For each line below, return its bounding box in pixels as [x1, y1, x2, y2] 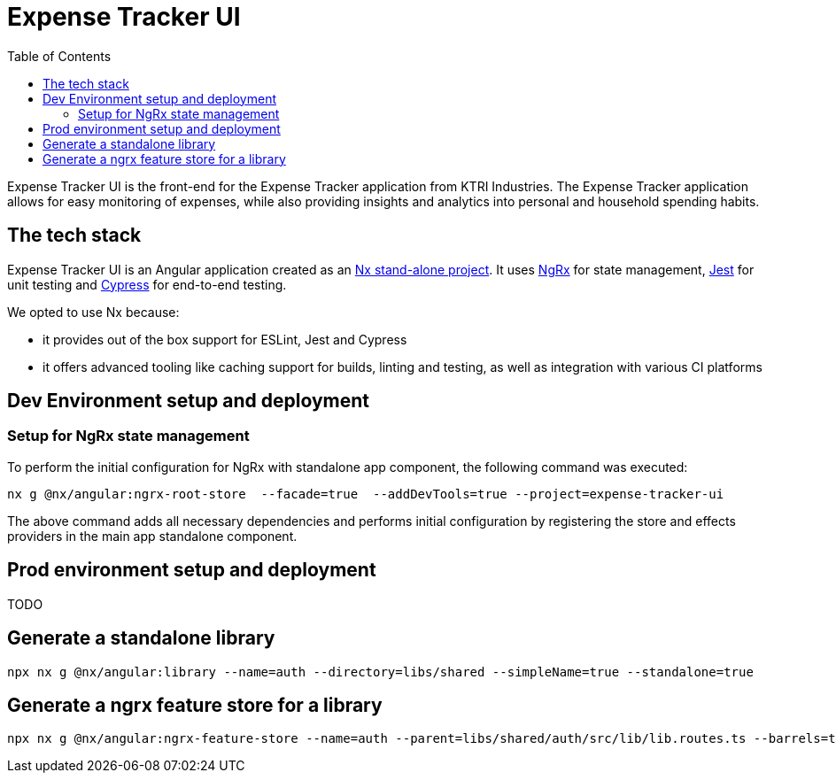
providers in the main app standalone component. [7, 528, 298, 544]
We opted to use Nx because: [7, 304, 180, 320]
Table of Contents [7, 48, 112, 64]
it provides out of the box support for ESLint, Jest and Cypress [43, 331, 407, 347]
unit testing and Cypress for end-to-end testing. [7, 276, 287, 292]
